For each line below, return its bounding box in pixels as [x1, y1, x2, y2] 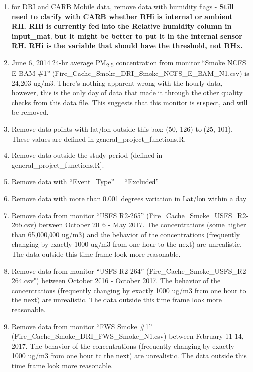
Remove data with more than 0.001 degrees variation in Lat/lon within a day [11, 193, 247, 204]
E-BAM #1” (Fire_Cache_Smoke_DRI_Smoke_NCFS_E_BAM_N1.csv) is [11, 68, 249, 78]
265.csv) [11, 220, 37, 230]
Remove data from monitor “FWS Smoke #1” [11, 321, 152, 331]
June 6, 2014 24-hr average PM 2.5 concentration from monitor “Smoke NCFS [11, 57, 246, 69]
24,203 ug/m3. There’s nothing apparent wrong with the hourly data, [11, 77, 223, 88]
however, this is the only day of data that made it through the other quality [11, 87, 243, 98]
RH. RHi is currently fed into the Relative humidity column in [11, 21, 232, 31]
